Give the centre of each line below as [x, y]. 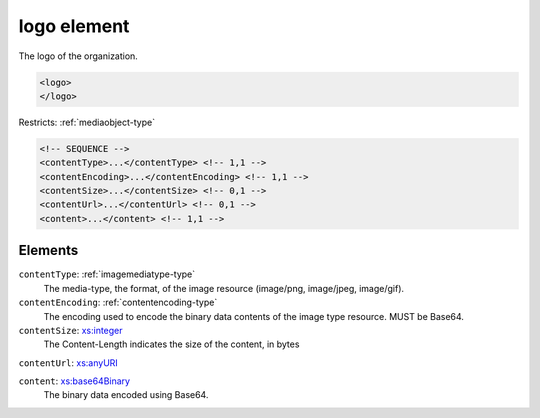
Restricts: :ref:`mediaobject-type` [86, 122]
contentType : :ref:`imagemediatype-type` [107, 274]
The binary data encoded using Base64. [126, 395]
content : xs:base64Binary [74, 381]
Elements [48, 250]
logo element [74, 26]
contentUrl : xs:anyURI [68, 362]
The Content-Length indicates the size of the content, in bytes [171, 344]
